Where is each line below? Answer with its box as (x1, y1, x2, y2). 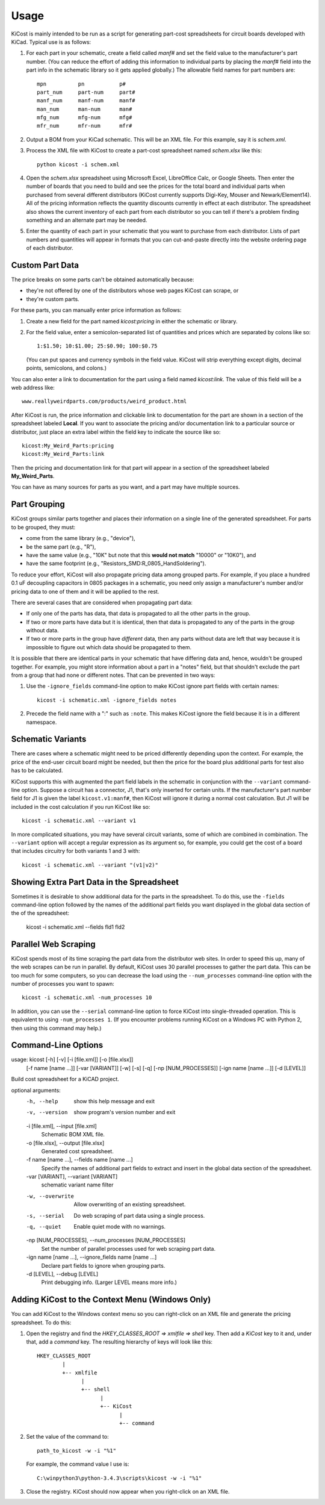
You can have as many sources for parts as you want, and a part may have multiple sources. (11, 484, 240, 491)
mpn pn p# (37, 80, 126, 87)
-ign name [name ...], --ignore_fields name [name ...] (26, 1253, 157, 1261)
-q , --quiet (26, 1223, 61, 1230)
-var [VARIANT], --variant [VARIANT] (26, 1173, 118, 1180)
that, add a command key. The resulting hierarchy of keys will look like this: (26, 1338, 213, 1345)
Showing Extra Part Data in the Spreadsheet (11, 877, 179, 887)
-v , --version (26, 1109, 68, 1116)
